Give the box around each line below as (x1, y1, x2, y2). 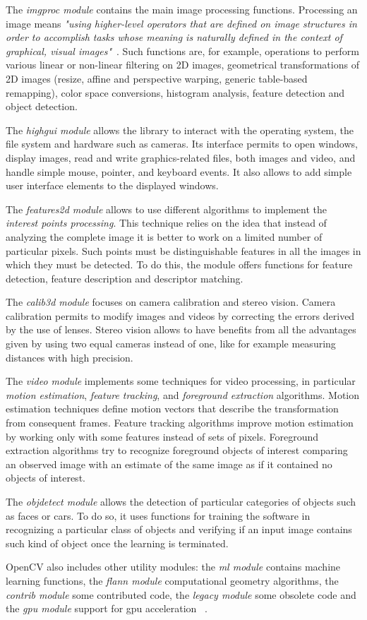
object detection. (6, 99, 78, 114)
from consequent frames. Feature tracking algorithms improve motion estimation (6, 415, 354, 430)
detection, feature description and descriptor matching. (6, 270, 243, 285)
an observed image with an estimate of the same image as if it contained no (6, 456, 332, 471)
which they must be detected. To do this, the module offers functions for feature (6, 257, 353, 272)
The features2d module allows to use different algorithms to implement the (6, 201, 327, 216)
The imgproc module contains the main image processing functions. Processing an (6, 2, 358, 16)
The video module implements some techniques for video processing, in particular (6, 374, 356, 388)
